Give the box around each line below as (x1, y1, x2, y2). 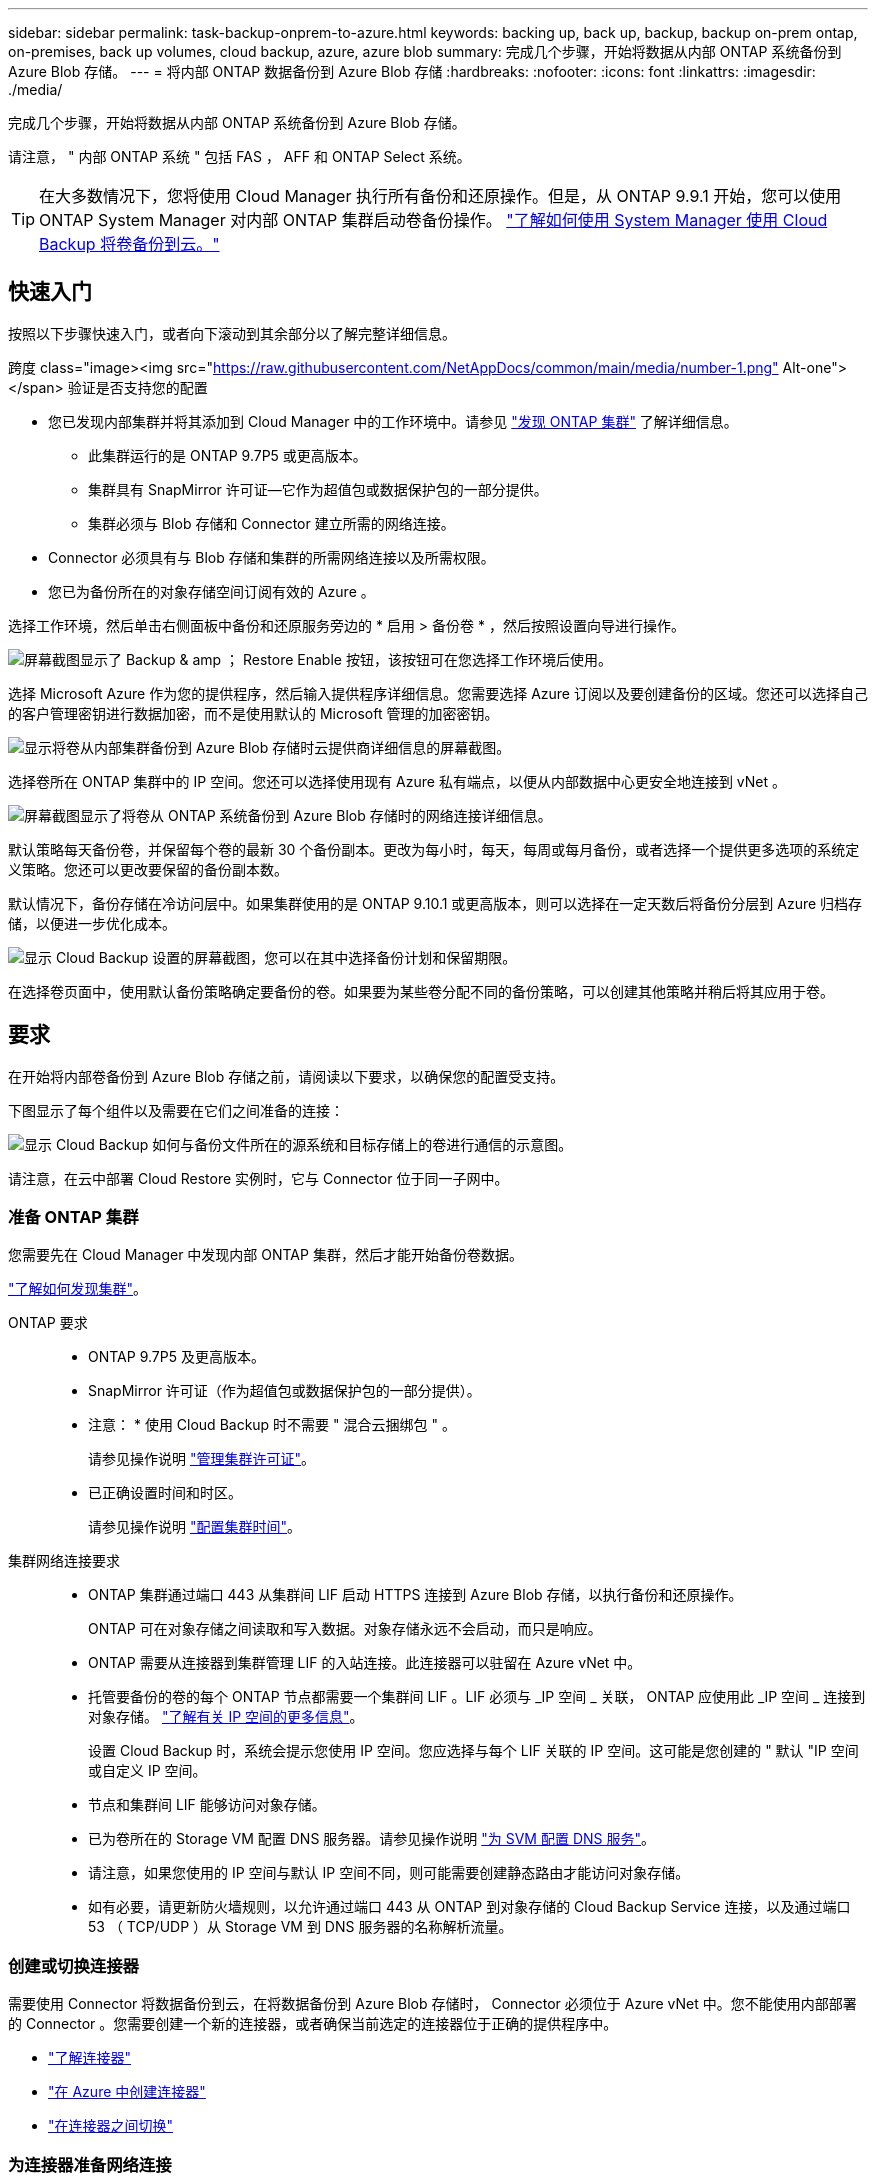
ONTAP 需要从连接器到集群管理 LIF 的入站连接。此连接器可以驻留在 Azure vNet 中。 (88, 1654, 642, 1672)
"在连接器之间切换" (48, 2117, 174, 2135)
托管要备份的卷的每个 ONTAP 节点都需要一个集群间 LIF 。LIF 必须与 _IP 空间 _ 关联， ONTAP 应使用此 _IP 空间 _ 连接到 (88, 1688, 866, 1706)
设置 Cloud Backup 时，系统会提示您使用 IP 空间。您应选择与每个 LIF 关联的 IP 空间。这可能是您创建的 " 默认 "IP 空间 (88, 1742, 859, 1760)
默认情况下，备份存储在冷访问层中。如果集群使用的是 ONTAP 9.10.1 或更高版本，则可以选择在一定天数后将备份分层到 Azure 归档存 (8, 894, 863, 912)
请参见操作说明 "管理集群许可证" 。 (88, 1450, 315, 1468)
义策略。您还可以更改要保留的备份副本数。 (8, 860, 288, 878)
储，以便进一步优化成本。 (8, 914, 176, 932)
